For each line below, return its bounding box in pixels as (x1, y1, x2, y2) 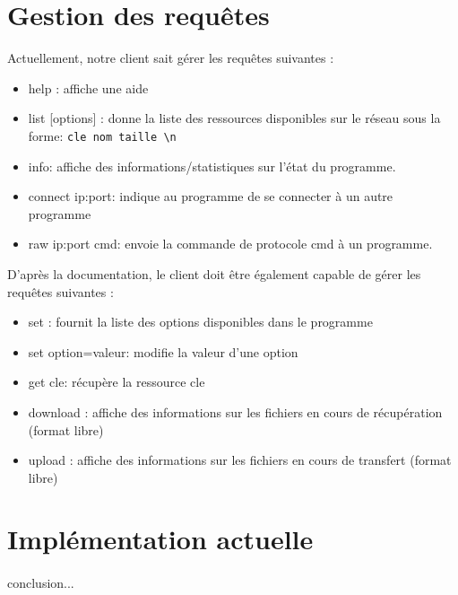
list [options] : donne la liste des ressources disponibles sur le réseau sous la (28, 109, 441, 127)
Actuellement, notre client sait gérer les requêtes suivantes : (7, 48, 334, 67)
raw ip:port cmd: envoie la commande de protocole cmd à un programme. (28, 234, 433, 253)
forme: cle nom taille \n (28, 126, 177, 144)
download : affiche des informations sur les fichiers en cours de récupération (28, 402, 443, 421)
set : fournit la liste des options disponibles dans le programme (28, 312, 373, 331)
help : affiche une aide (28, 78, 149, 97)
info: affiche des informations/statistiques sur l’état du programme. (28, 156, 396, 175)
